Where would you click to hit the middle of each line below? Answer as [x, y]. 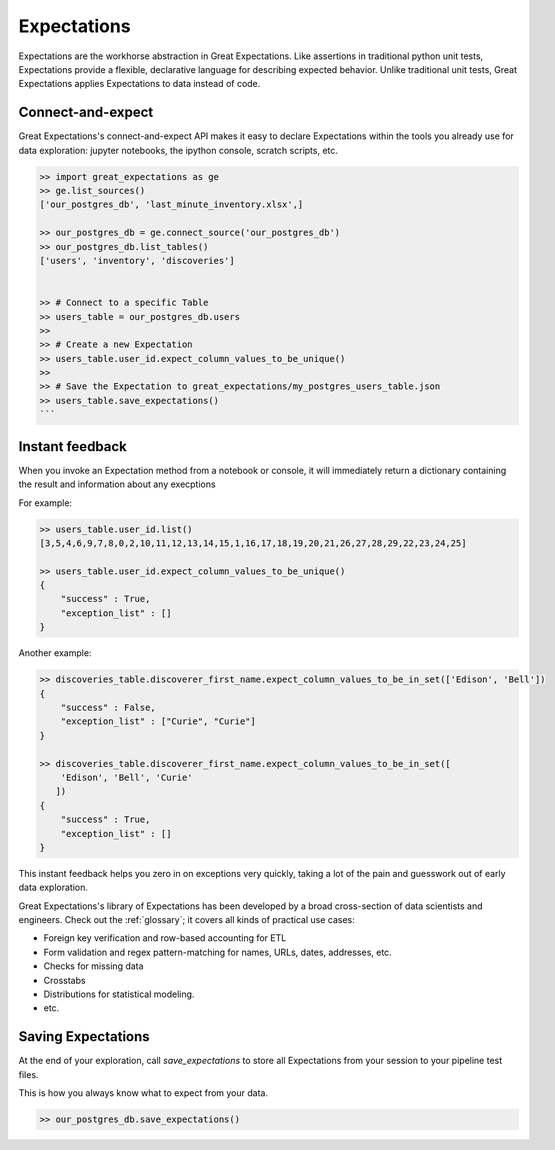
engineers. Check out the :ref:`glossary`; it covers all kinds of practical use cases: [186, 920]
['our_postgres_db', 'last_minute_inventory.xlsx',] [171, 204]
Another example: [55, 653]
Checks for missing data [93, 966]
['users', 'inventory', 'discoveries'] [137, 260]
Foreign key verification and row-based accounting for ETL [165, 938]
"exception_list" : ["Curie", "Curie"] [158, 721]
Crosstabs [64, 980]
